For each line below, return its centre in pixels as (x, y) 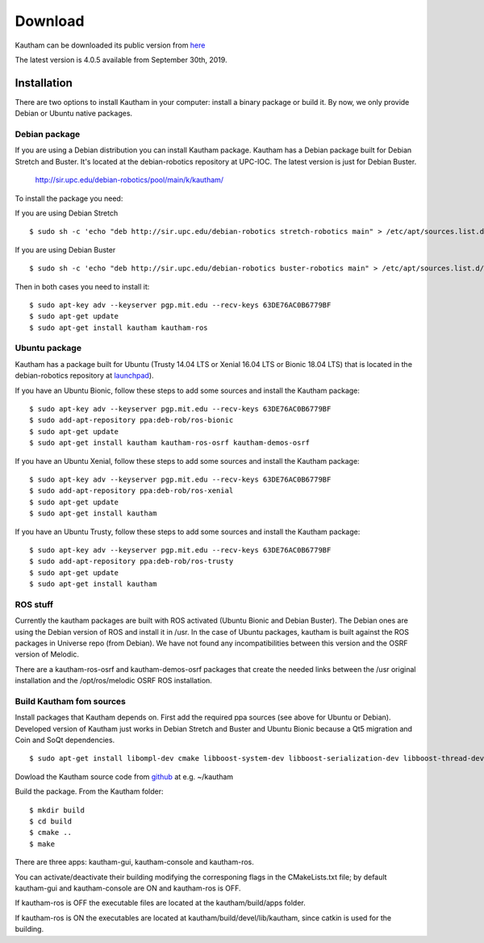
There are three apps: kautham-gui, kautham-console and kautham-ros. (134, 862)
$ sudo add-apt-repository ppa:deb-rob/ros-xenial (131, 491)
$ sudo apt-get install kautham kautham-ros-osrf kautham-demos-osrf (170, 443)
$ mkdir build (57, 810)
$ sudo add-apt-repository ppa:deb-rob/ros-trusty (131, 561)
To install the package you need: (69, 198)
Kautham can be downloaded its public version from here (110, 45)
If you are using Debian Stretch (67, 213)
